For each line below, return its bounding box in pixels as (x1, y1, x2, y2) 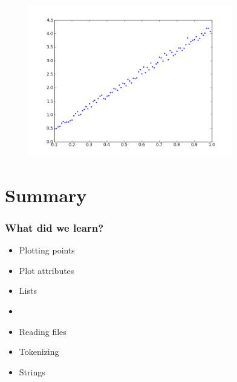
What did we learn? (5, 220, 104, 235)
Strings (19, 365, 45, 378)
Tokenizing (19, 345, 59, 358)
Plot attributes (19, 264, 74, 276)
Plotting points (19, 244, 75, 256)
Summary (5, 182, 87, 207)
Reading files (19, 325, 67, 337)
